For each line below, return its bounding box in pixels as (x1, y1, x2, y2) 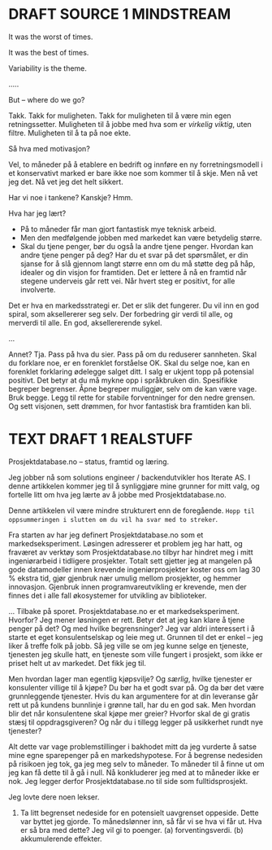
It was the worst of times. (8, 32, 93, 42)
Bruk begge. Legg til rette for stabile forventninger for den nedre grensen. (8, 392, 256, 402)
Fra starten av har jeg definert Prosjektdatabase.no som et (8, 530, 204, 540)
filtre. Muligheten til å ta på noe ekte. (8, 128, 132, 138)
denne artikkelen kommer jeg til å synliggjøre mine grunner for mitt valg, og (8, 481, 260, 491)
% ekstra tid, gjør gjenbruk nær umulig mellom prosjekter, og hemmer (8, 573, 241, 583)
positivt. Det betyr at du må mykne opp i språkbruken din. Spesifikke (8, 375, 238, 385)
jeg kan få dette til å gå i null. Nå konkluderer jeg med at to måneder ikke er (8, 767, 260, 778)
